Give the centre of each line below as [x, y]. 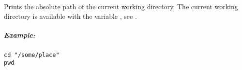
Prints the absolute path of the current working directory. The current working [121, 6]
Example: [20, 35]
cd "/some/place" [32, 55]
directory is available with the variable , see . [70, 16]
